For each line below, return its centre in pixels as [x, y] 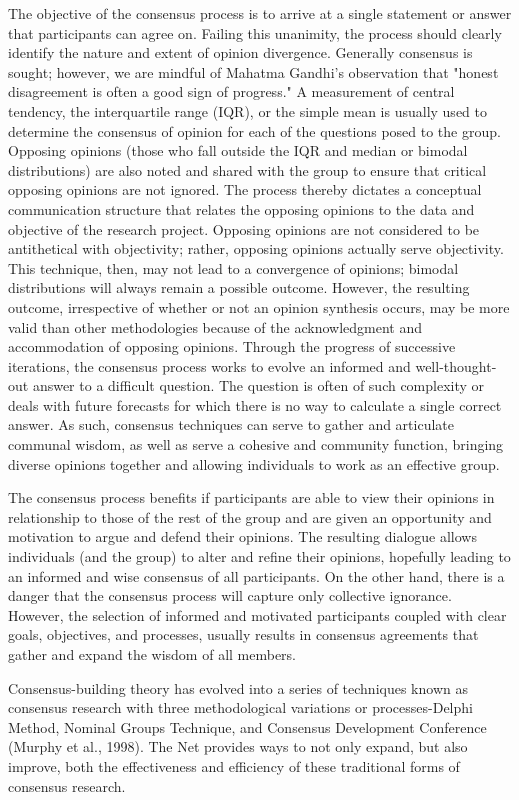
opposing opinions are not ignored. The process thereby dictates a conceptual [245, 189]
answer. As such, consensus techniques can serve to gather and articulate [231, 424]
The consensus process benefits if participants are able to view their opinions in [251, 497]
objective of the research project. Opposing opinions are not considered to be [244, 228]
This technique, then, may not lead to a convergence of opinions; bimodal [233, 267]
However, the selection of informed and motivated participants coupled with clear [257, 614]
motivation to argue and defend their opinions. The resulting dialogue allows [242, 536]
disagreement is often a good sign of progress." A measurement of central [231, 91]
